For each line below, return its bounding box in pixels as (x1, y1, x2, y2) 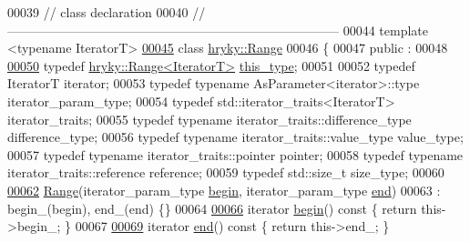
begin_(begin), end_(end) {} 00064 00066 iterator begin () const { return (7, 198, 417, 217)
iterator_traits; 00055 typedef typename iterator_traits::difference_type (7, 109, 412, 128)
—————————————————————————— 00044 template (7, 20, 428, 39)
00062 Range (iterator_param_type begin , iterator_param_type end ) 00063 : (7, 180, 441, 199)
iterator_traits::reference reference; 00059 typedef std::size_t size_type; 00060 (7, 163, 444, 182)
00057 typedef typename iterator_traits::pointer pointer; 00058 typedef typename (7, 145, 464, 164)
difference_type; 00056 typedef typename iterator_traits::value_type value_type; (7, 127, 464, 146)
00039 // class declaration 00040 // (7, 3, 206, 21)
